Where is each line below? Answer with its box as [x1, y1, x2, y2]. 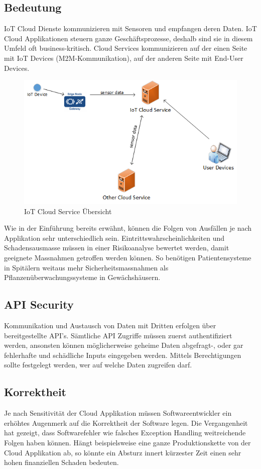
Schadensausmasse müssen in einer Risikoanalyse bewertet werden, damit [4, 242, 229, 253]
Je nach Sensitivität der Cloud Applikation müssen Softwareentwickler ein [4, 408, 232, 418]
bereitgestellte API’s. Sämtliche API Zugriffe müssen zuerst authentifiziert [4, 330, 232, 340]
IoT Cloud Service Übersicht [24, 206, 112, 216]
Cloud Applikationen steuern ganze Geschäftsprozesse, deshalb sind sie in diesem [4, 33, 253, 43]
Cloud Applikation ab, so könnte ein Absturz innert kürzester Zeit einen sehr [4, 447, 241, 457]
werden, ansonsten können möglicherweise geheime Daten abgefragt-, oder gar [4, 340, 243, 350]
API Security [4, 297, 74, 312]
